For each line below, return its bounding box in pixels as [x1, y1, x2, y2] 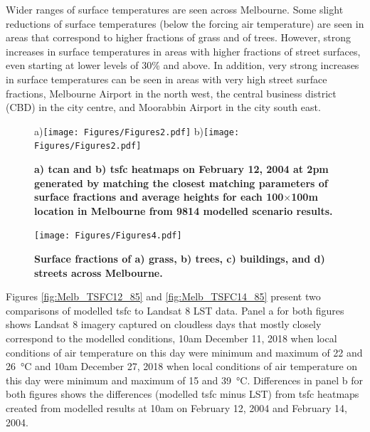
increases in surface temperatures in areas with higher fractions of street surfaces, [6, 43, 361, 58]
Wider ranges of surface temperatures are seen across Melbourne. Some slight [6, 2, 344, 16]
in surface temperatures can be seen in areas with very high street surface [6, 71, 327, 86]
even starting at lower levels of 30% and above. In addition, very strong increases [6, 58, 359, 73]
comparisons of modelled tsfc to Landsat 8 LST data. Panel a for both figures [6, 302, 344, 317]
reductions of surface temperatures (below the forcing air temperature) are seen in [6, 16, 364, 31]
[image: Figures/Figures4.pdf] [34, 231, 182, 241]
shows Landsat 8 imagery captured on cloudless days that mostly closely [6, 317, 322, 332]
